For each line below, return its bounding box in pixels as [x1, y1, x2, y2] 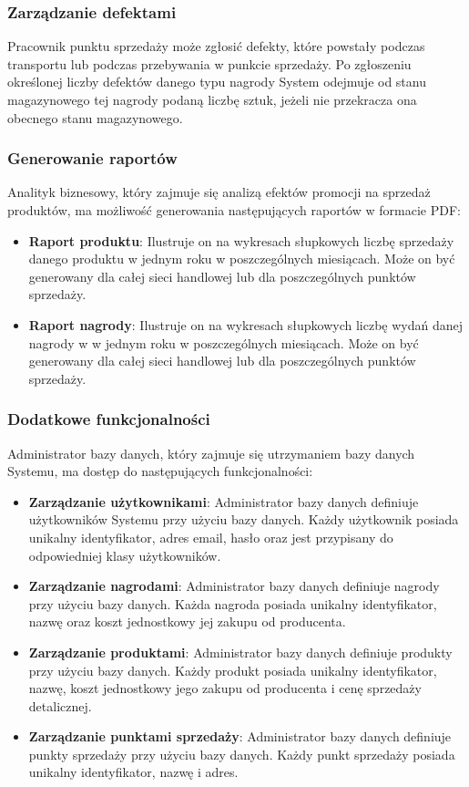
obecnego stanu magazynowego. [7, 108, 183, 127]
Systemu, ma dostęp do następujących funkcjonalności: [7, 461, 313, 481]
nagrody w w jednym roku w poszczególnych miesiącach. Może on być [28, 333, 419, 352]
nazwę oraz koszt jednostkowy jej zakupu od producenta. [28, 612, 346, 631]
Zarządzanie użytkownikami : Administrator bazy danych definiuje [28, 492, 419, 511]
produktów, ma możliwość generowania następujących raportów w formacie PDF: [7, 201, 461, 219]
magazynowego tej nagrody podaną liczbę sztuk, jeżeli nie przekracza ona [7, 90, 417, 109]
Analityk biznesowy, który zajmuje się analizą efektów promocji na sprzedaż [7, 182, 431, 202]
